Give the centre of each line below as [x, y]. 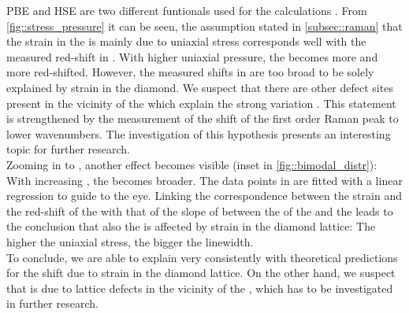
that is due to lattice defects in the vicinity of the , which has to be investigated [200, 288]
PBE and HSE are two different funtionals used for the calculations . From [187, 10]
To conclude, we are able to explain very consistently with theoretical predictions [202, 257]
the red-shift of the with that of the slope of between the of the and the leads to [200, 211]
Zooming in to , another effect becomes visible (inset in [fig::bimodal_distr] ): [192, 164]
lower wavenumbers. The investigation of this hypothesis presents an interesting [199, 133]
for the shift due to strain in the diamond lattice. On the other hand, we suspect [201, 273]
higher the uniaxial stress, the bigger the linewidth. [130, 241]
